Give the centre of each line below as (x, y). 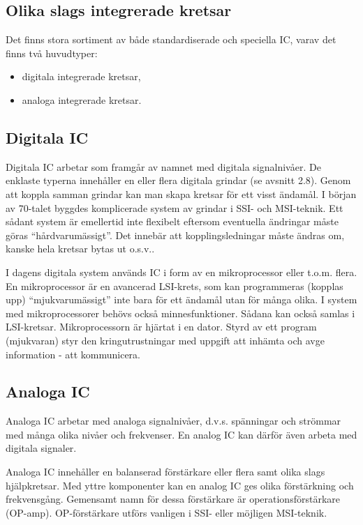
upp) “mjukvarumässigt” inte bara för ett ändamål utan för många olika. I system (181, 299)
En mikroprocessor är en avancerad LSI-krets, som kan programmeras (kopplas (175, 286)
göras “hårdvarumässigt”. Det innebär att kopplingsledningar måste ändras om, (175, 235)
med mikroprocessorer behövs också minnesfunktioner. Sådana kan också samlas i (180, 313)
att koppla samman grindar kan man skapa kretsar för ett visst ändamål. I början (181, 193)
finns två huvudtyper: (52, 53)
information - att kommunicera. (73, 354)
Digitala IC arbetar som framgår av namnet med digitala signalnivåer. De (163, 166)
